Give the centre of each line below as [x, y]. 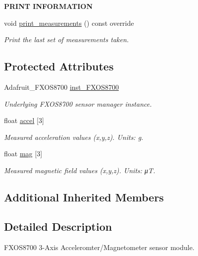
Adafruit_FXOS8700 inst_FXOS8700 [61, 87]
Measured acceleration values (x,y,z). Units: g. [74, 137]
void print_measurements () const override [69, 23]
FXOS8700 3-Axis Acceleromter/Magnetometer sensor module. [99, 247]
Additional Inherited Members [84, 197]
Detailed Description [58, 226]
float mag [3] [23, 154]
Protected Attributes [59, 66]
